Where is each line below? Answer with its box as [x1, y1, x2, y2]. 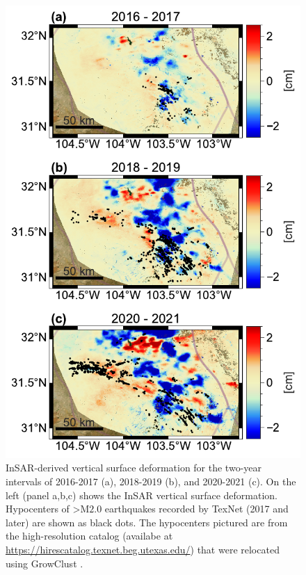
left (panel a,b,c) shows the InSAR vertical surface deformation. [6, 487, 277, 502]
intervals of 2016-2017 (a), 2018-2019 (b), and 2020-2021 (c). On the [6, 473, 296, 488]
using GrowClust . [6, 556, 83, 570]
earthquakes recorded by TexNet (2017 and [104, 501, 289, 516]
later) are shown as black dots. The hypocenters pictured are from [6, 515, 288, 529]
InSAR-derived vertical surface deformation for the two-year [6, 460, 262, 475]
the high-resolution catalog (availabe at [6, 528, 173, 543]
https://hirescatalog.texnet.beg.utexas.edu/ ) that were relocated [6, 542, 280, 556]
